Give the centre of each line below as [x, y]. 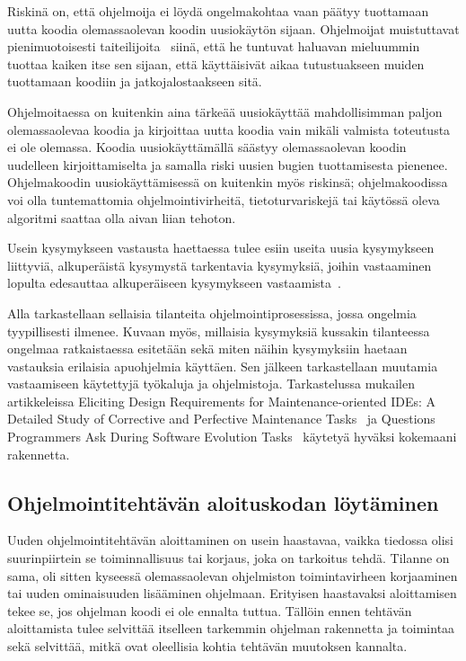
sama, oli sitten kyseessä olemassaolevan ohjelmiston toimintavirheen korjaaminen [233, 575]
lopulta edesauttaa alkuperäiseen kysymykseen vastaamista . [174, 283]
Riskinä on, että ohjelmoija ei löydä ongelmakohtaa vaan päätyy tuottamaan [218, 11]
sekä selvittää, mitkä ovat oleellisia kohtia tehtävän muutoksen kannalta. [207, 646]
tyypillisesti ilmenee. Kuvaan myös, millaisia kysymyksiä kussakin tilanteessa [219, 330]
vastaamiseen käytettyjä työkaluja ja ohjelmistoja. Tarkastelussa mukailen [211, 384]
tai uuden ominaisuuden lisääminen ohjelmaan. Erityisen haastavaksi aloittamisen [232, 593]
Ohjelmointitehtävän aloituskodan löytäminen [223, 502]
